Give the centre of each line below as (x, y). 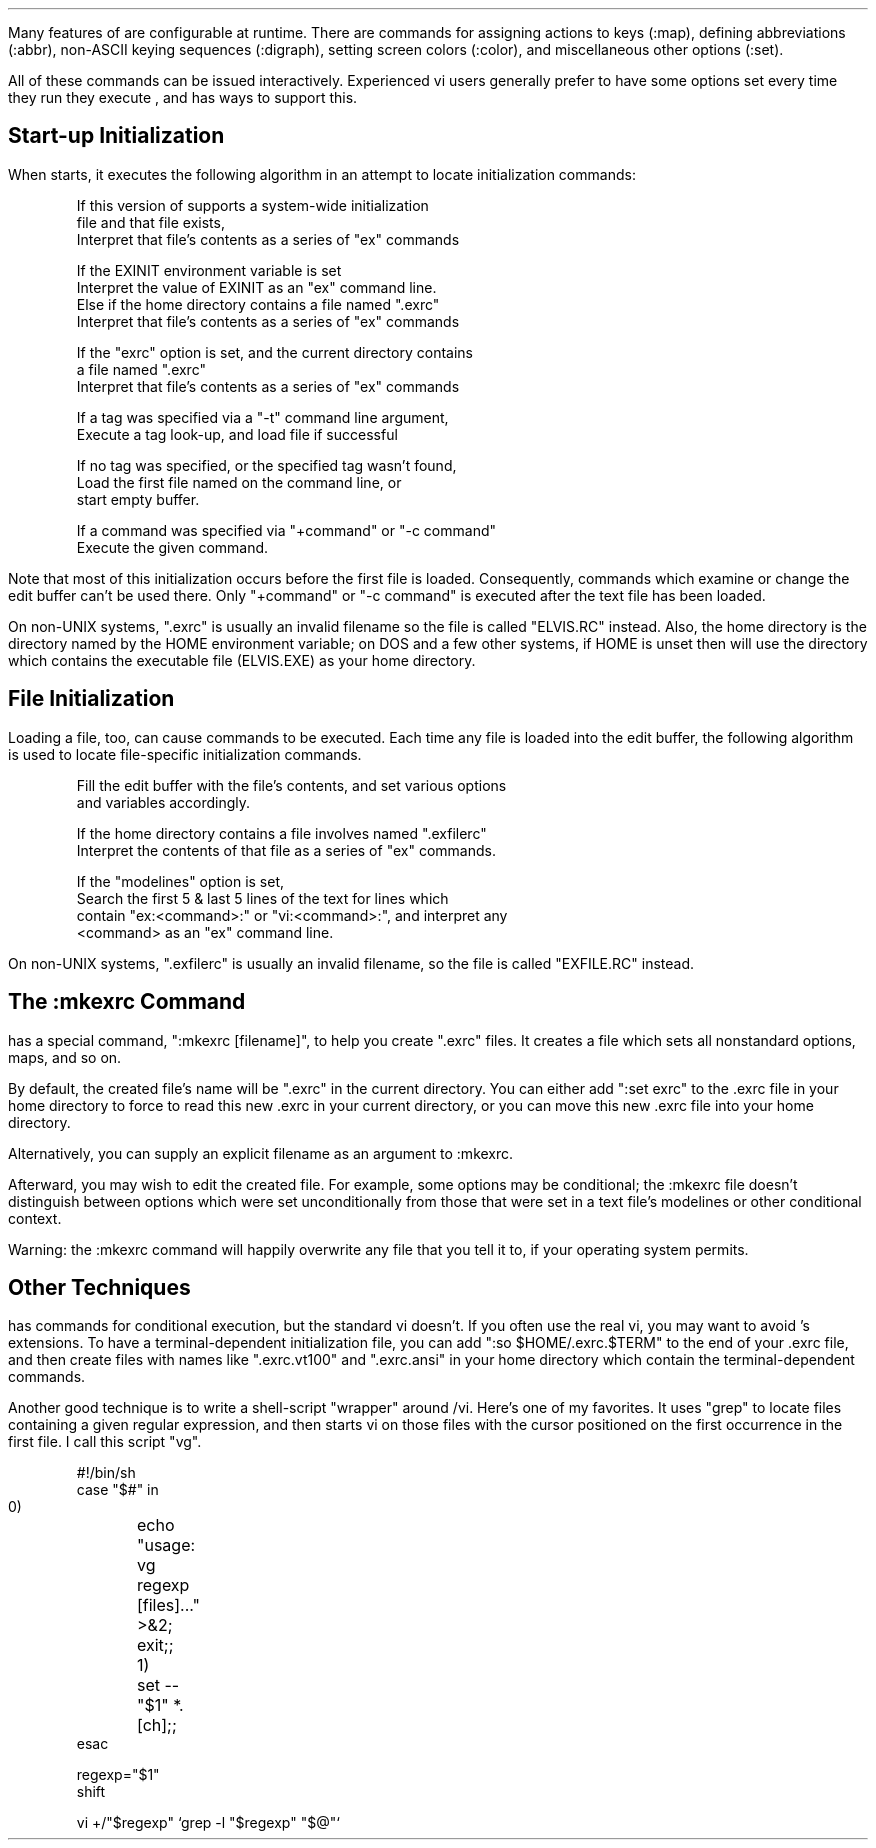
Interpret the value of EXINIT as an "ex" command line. (256, 287)
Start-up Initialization (116, 136)
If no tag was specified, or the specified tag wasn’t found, (266, 465)
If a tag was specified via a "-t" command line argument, (262, 417)
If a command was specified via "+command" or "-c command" (286, 530)
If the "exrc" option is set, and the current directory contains (274, 352)
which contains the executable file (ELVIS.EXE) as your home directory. (242, 660)
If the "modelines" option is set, (180, 881)
